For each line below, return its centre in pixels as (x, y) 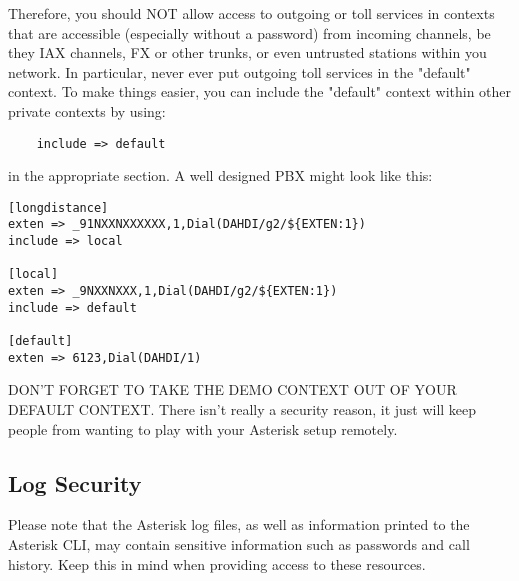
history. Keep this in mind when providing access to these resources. (217, 563)
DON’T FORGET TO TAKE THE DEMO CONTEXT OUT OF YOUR (232, 389)
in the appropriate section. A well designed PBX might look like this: (220, 175)
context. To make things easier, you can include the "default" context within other (260, 91)
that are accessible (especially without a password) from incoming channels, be (249, 32)
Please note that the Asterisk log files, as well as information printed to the (239, 524)
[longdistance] (58, 207)
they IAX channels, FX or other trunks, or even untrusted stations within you (247, 52)
